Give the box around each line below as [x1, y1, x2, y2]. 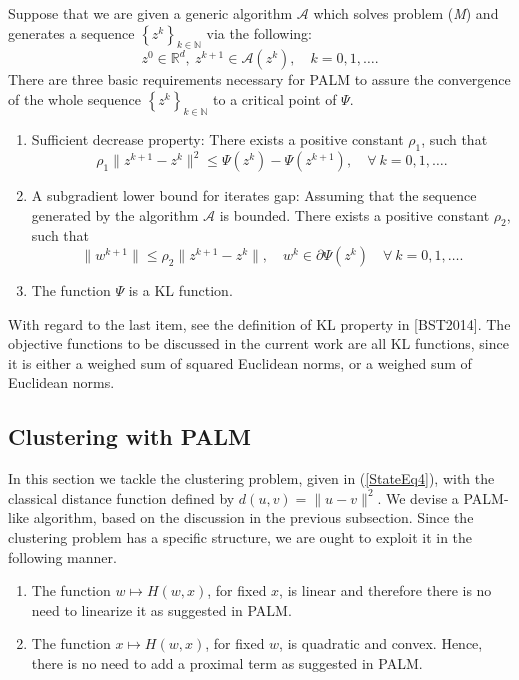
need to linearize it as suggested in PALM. [31, 599, 292, 620]
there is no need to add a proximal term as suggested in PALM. [31, 652, 423, 673]
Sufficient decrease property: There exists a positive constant [31, 128, 404, 149]
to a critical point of [213, 88, 337, 109]
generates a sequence [8, 22, 135, 43]
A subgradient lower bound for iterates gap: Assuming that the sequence [31, 185, 477, 206]
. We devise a [377, 487, 459, 508]
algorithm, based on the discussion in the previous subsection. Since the [33, 507, 474, 528]
